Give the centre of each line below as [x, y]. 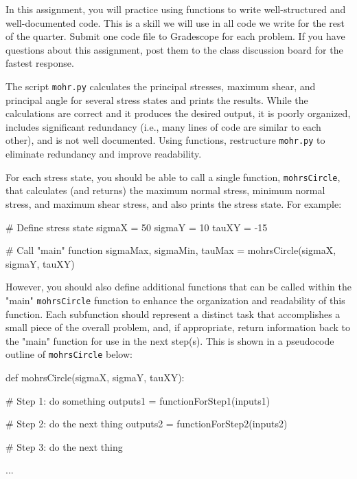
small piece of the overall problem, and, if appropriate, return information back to [178, 327]
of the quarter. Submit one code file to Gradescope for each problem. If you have [175, 36]
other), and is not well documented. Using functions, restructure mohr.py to [165, 140]
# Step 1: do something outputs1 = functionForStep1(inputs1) [138, 400]
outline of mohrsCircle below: [69, 354]
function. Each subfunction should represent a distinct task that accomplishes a [173, 313]
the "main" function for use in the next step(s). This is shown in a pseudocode [170, 340]
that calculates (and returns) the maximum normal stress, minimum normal [165, 190]
